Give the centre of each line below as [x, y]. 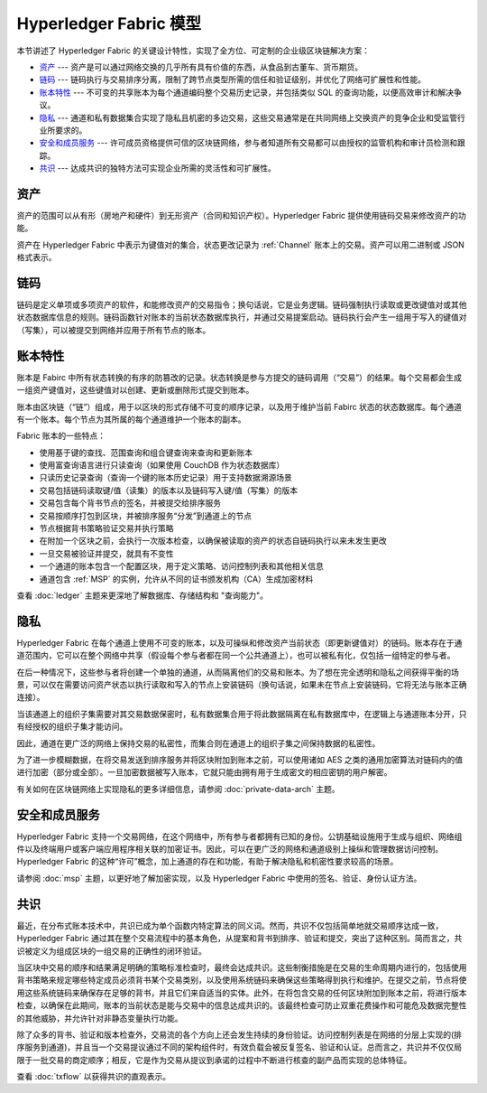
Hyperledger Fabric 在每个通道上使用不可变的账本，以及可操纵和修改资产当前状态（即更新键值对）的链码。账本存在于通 [239, 642]
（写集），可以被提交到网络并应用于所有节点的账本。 [114, 330]
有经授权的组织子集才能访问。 [72, 726]
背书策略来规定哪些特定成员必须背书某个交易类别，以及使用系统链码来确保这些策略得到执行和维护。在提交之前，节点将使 [242, 980]
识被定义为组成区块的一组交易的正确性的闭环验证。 [111, 951]
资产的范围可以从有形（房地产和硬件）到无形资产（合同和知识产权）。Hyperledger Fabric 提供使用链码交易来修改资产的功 [241, 215]
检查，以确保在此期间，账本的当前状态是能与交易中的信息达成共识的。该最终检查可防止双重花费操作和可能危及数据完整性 [242, 1005]
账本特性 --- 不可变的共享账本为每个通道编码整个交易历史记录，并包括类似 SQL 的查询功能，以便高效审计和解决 [247, 92]
